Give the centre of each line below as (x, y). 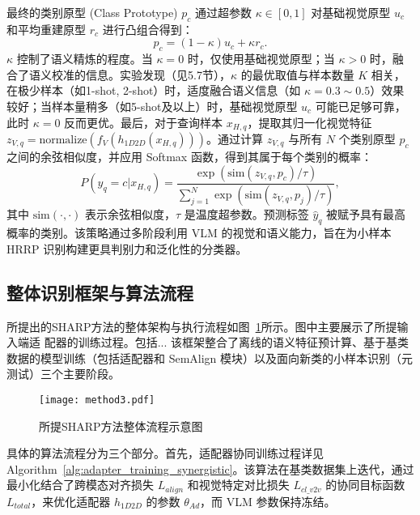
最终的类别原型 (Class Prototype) (92, 12)
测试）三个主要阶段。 (63, 374)
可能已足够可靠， (361, 106)
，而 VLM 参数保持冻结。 (268, 501)
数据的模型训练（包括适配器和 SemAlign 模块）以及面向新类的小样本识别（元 (210, 358)
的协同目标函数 (365, 485)
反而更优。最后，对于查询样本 (144, 122)
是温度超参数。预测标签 (246, 214)
